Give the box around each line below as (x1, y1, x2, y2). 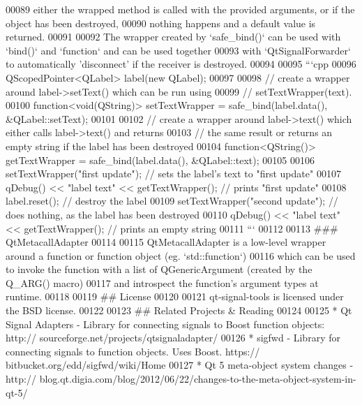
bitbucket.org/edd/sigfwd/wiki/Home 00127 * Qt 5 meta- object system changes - (6, 358, 354, 372)
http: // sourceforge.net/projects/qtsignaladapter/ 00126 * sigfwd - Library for (6, 330, 340, 345)
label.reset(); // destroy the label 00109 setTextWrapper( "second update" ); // (6, 193, 338, 208)
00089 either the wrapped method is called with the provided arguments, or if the (6, 2, 355, 16)
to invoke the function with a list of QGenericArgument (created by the (6, 262, 312, 277)
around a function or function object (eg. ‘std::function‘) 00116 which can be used (6, 248, 356, 263)
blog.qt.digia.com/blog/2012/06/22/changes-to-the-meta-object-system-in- (39, 371, 356, 386)
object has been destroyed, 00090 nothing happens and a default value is (6, 15, 316, 30)
